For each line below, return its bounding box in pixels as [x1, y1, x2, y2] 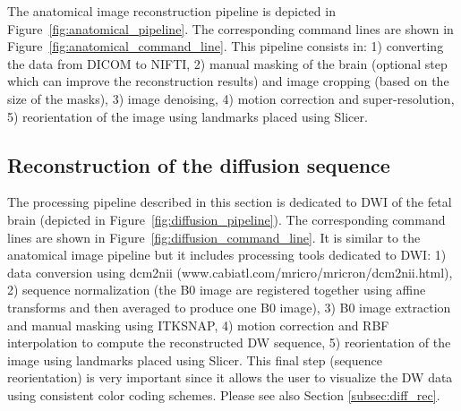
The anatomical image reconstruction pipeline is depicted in [7, 2, 336, 20]
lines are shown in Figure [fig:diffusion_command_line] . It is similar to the [7, 227, 421, 246]
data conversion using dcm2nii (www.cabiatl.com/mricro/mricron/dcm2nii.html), [7, 262, 453, 281]
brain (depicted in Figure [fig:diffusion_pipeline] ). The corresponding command [7, 210, 446, 228]
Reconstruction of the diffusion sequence [7, 150, 390, 178]
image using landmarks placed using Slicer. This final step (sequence [7, 350, 382, 369]
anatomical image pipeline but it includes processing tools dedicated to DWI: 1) [7, 245, 447, 264]
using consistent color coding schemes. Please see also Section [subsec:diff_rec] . [7, 385, 440, 404]
